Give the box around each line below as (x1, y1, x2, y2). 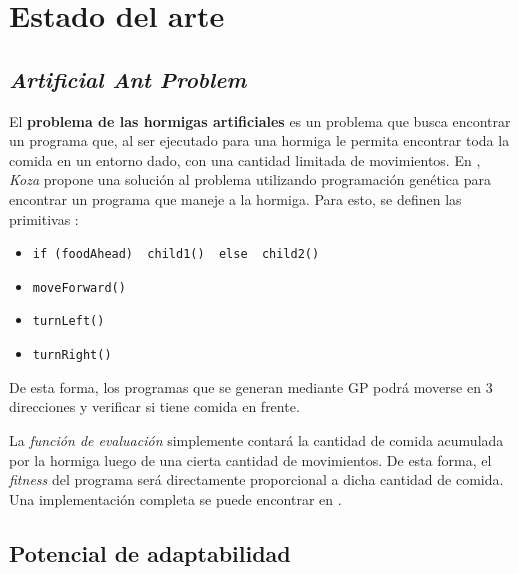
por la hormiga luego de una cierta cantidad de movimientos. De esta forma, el (9, 449, 492, 470)
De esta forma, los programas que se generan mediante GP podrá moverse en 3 (9, 376, 493, 397)
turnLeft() (32, 314, 105, 329)
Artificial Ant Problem (9, 63, 247, 94)
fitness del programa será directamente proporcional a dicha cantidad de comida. (9, 469, 504, 490)
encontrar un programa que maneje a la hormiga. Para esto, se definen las (9, 188, 462, 209)
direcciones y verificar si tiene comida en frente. (9, 396, 300, 417)
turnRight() (32, 348, 112, 363)
